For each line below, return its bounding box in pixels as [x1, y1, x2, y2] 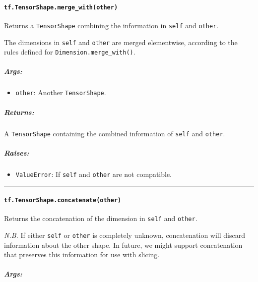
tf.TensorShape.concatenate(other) [4, 197, 122, 204]
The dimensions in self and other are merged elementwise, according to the [4, 37, 238, 47]
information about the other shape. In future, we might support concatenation [4, 239, 243, 250]
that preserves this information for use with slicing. [4, 249, 160, 260]
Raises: [4, 147, 29, 158]
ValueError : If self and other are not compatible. [15, 169, 172, 179]
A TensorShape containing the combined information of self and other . [4, 128, 225, 138]
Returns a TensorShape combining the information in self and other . [4, 20, 219, 30]
